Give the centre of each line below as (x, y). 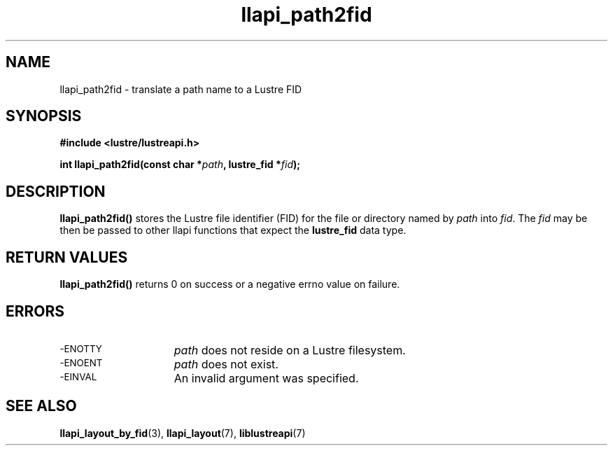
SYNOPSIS (44, 116)
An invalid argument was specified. (266, 378)
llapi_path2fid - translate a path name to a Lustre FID (181, 89)
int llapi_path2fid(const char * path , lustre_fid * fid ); (180, 165)
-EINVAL (78, 376)
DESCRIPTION (56, 191)
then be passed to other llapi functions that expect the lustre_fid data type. (233, 230)
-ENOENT (81, 362)
